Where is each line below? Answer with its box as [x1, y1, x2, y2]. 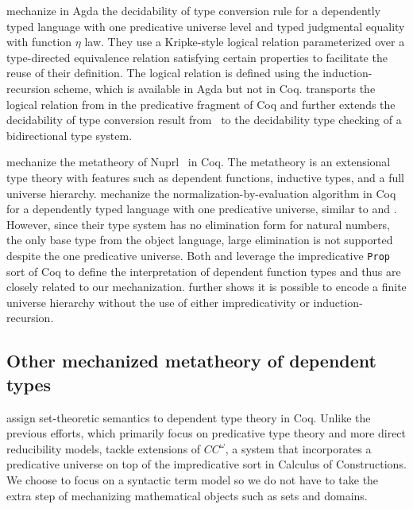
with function [6, 33, 72, 50]
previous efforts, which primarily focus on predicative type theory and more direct [6, 425, 407, 441]
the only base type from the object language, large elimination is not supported [6, 231, 393, 248]
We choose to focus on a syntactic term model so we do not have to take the [6, 471, 379, 488]
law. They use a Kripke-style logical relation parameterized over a [84, 33, 405, 50]
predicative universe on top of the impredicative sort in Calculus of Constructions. [6, 456, 407, 472]
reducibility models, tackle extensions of [6, 440, 201, 457]
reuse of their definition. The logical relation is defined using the [6, 64, 319, 81]
